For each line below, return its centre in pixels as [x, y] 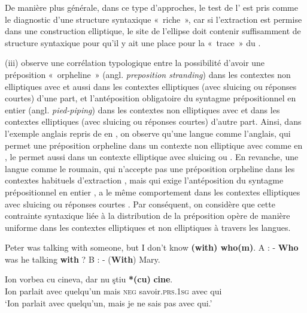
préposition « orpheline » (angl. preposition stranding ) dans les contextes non [148, 74]
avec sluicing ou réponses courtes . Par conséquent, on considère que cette [140, 204]
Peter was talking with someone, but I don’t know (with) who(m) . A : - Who [152, 247]
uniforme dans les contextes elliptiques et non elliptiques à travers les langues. [148, 227]
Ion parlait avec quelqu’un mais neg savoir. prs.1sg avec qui [113, 291]
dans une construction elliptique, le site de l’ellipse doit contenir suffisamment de [153, 31]
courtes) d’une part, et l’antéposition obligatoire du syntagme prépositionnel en [151, 98]
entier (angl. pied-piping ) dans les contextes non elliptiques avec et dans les [142, 109]
